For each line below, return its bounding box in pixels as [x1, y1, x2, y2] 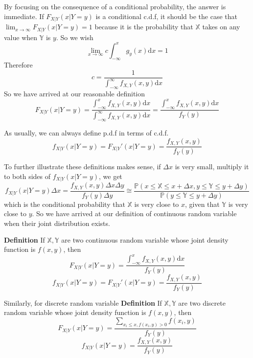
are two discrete [178, 297, 226, 308]
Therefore [4, 60, 33, 70]
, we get [99, 171, 122, 181]
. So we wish [56, 32, 93, 42]
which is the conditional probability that [4, 199, 125, 209]
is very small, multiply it [175, 161, 249, 172]
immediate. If [4, 11, 44, 21]
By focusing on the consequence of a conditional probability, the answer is [4, 1, 226, 11]
